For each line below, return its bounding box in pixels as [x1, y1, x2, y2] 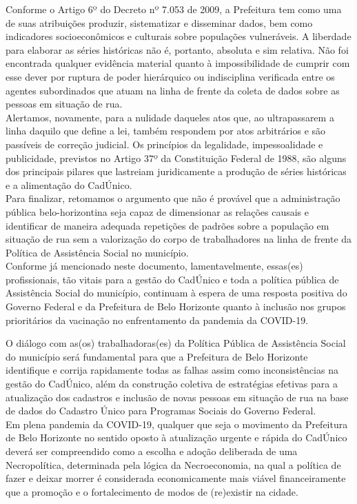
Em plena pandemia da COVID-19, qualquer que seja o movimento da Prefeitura [6, 416, 348, 431]
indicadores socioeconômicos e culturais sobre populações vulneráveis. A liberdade [6, 29, 351, 43]
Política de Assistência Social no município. [6, 245, 189, 259]
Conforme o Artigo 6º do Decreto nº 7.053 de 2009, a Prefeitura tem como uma [6, 2, 342, 16]
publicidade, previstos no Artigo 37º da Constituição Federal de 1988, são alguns [6, 150, 347, 165]
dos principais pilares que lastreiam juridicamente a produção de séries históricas [6, 164, 347, 179]
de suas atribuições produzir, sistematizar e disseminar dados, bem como [6, 15, 313, 30]
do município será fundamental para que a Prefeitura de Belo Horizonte [6, 349, 308, 363]
